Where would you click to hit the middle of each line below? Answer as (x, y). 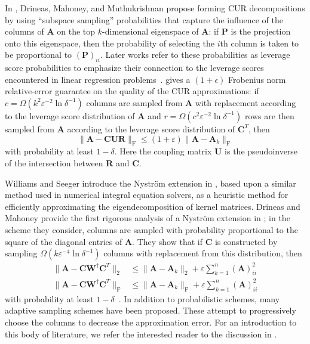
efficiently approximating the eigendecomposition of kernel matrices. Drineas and (153, 206)
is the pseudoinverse (261, 151)
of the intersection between (54, 162)
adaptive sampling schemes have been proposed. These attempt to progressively (151, 310)
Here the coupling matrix (166, 151)
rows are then (269, 115)
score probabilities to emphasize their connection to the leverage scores (134, 68)
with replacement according (245, 102)
